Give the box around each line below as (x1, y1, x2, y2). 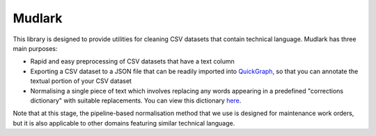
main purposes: (13, 44, 58, 52)
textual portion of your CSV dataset (30, 77, 132, 85)
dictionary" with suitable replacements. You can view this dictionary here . (30, 96, 242, 105)
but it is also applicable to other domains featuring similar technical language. (13, 119, 235, 127)
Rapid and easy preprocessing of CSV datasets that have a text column (30, 57, 235, 66)
